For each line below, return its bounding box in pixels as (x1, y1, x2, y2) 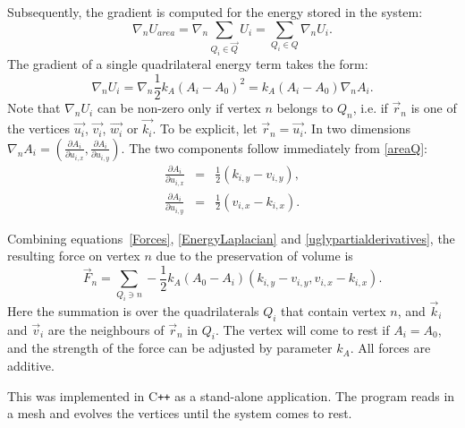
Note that (7, 98, 61, 117)
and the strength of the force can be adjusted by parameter (7, 338, 333, 357)
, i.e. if (352, 98, 388, 117)
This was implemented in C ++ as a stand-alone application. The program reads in (7, 386, 455, 405)
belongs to (276, 98, 334, 117)
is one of (410, 98, 457, 117)
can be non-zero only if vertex (97, 98, 261, 117)
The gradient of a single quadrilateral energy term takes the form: (7, 55, 368, 73)
